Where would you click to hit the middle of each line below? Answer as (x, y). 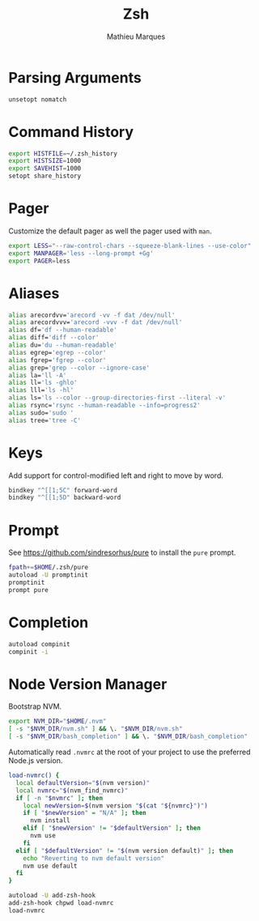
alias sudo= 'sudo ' (41, 413)
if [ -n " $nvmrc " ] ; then (59, 798)
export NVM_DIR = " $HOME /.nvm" (57, 722)
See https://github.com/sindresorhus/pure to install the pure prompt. (122, 552)
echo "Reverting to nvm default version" (93, 858)
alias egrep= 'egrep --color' (57, 352)
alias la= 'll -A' (38, 375)
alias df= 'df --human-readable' (63, 330)
